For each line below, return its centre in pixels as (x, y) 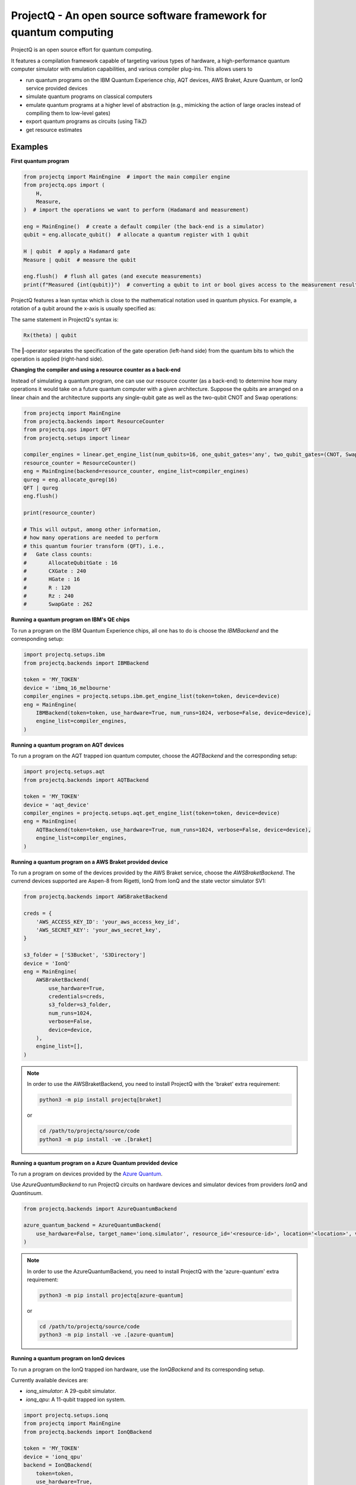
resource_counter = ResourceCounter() (80, 463)
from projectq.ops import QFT (67, 430)
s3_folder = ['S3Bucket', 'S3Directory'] (85, 955)
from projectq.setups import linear (77, 438)
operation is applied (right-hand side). (57, 359)
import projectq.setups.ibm (64, 655)
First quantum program (40, 161)
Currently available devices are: (50, 1380)
